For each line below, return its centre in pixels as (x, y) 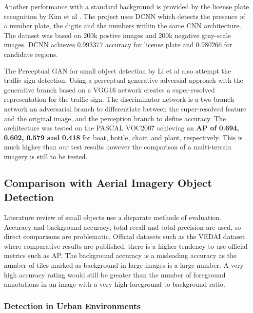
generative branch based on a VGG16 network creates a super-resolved (109, 89)
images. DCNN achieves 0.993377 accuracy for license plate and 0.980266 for (118, 45)
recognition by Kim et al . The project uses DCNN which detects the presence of (125, 16)
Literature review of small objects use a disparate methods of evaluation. (113, 217)
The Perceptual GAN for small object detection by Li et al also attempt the (117, 70)
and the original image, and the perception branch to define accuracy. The (115, 118)
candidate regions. (31, 54)
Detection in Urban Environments (72, 305)
